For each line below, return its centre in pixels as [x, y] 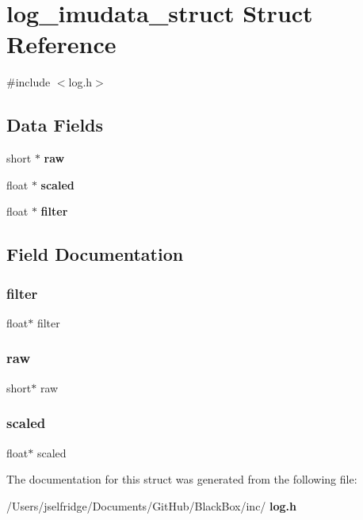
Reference [61, 44]
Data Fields [55, 125]
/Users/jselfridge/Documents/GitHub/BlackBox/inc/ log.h [151, 505]
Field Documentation [95, 254]
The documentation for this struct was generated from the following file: [182, 479]
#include [29, 82]
